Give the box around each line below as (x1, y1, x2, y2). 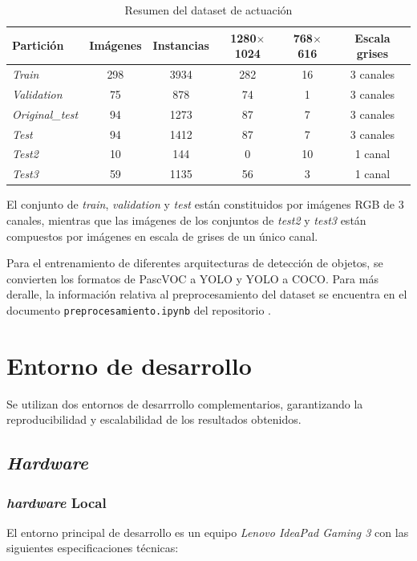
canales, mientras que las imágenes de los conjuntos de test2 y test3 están (6, 211, 366, 228)
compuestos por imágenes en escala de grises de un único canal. (6, 227, 318, 244)
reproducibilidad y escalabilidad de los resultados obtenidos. (6, 411, 302, 428)
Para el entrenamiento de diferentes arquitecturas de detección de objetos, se (6, 254, 383, 271)
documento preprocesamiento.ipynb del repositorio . (6, 301, 271, 318)
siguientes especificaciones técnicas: (6, 539, 179, 556)
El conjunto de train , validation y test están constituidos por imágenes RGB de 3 (6, 196, 404, 213)
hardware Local (6, 492, 107, 512)
